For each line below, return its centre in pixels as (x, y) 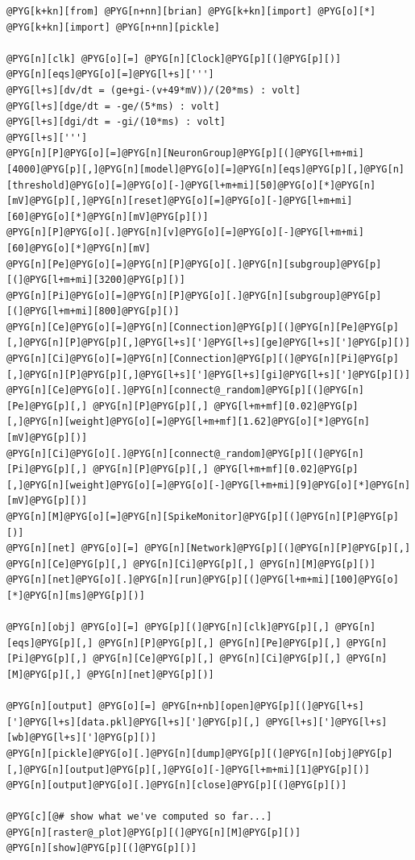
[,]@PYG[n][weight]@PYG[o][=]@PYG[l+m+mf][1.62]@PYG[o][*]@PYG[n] (189, 422)
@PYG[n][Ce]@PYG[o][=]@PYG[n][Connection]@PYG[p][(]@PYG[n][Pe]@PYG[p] (203, 327)
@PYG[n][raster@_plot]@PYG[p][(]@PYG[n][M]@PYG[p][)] (154, 832)
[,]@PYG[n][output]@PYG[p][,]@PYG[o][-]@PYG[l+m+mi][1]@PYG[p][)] (189, 769)
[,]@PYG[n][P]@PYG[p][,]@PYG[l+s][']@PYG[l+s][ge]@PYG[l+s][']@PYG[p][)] (209, 343)
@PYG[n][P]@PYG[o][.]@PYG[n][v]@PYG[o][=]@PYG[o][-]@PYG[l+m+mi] (185, 233)
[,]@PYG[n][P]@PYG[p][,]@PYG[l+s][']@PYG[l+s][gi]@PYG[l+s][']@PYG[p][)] (209, 374)
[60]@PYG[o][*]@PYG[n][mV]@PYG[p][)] (108, 216)
